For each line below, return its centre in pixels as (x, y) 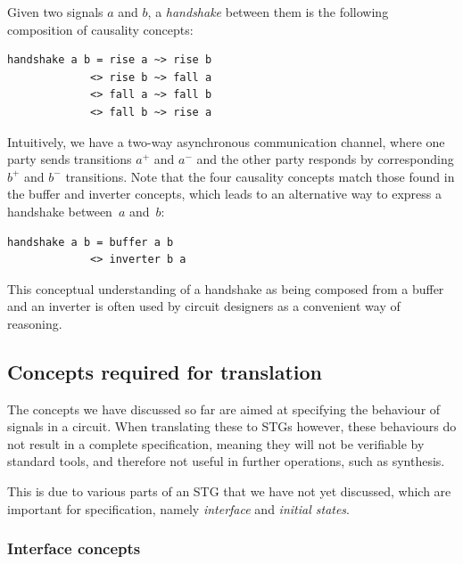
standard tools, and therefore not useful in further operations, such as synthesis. (226, 461)
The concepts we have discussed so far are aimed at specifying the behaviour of (224, 409)
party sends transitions (70, 159)
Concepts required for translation (165, 371)
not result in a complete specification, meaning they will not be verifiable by (216, 443)
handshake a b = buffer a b (91, 242)
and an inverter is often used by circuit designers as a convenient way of (204, 306)
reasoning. (35, 323)
